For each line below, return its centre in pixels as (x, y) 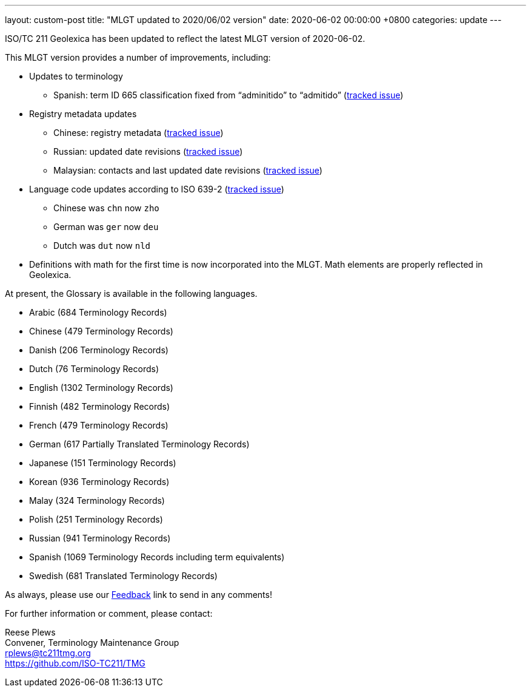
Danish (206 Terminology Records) (99, 350)
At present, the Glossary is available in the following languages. (131, 293)
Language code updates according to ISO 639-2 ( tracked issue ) (157, 189)
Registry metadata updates (83, 114)
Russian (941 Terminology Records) (100, 538)
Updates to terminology (76, 76)
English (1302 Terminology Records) (101, 388)
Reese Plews (30, 632)
